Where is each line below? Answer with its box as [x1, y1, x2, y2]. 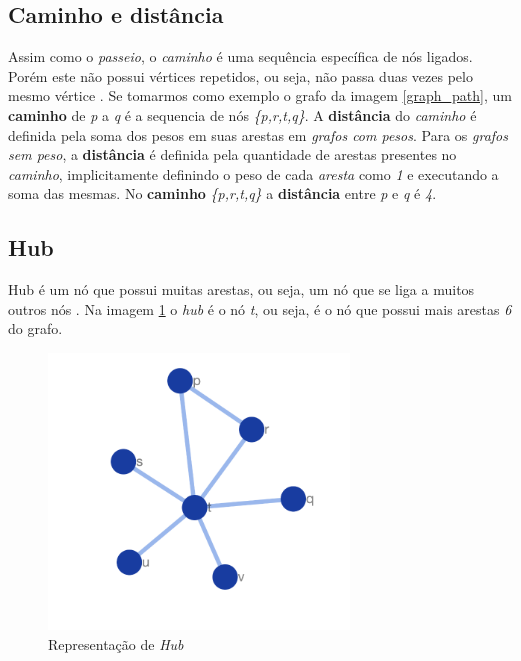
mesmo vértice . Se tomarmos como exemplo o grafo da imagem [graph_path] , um [8, 85, 512, 106]
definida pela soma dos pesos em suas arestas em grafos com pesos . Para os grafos [8, 124, 508, 145]
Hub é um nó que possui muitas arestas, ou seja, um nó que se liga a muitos [8, 279, 475, 300]
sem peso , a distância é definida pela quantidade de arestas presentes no [8, 144, 457, 165]
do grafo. [8, 318, 63, 339]
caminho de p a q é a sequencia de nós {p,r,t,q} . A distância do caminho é [8, 104, 477, 125]
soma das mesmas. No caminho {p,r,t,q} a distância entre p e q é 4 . [8, 183, 437, 204]
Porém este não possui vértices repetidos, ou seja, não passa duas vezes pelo [8, 65, 473, 86]
